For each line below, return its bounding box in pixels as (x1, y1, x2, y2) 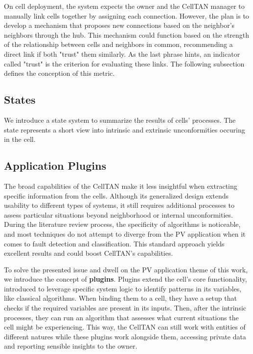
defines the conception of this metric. (4, 68, 115, 78)
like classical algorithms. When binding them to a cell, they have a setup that (4, 293, 237, 303)
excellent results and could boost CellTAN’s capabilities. (4, 248, 173, 258)
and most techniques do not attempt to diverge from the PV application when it (4, 228, 246, 239)
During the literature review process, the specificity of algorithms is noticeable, (4, 219, 241, 229)
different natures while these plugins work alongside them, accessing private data (4, 331, 246, 341)
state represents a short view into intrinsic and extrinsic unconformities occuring (4, 124, 245, 134)
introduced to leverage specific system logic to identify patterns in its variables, (4, 283, 242, 293)
